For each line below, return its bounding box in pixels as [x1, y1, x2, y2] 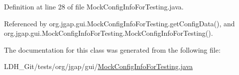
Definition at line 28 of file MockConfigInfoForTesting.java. [4, 1, 184, 11]
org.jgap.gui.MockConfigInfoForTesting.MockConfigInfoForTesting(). [4, 28, 213, 38]
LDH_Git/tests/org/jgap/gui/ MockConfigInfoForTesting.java [4, 61, 193, 72]
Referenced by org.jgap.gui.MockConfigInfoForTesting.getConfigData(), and [4, 18, 235, 28]
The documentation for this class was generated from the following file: [4, 44, 221, 55]
